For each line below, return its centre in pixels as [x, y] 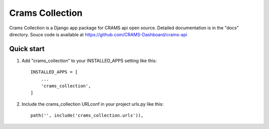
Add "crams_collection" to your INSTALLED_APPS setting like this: [89, 61]
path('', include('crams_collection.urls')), [87, 116]
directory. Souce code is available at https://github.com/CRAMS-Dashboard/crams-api [98, 34]
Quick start [27, 49]
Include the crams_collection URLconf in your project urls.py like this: [93, 104]
